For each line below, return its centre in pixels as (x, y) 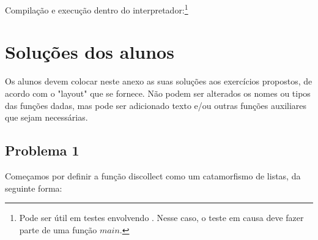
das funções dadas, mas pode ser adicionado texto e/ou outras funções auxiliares (156, 105)
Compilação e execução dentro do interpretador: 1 (97, 9)
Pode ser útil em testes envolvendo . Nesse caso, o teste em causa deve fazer (161, 218)
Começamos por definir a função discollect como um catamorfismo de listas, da (153, 175)
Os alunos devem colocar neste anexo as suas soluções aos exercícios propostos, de (159, 81)
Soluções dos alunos (90, 52)
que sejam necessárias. (46, 117)
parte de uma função (58, 229)
